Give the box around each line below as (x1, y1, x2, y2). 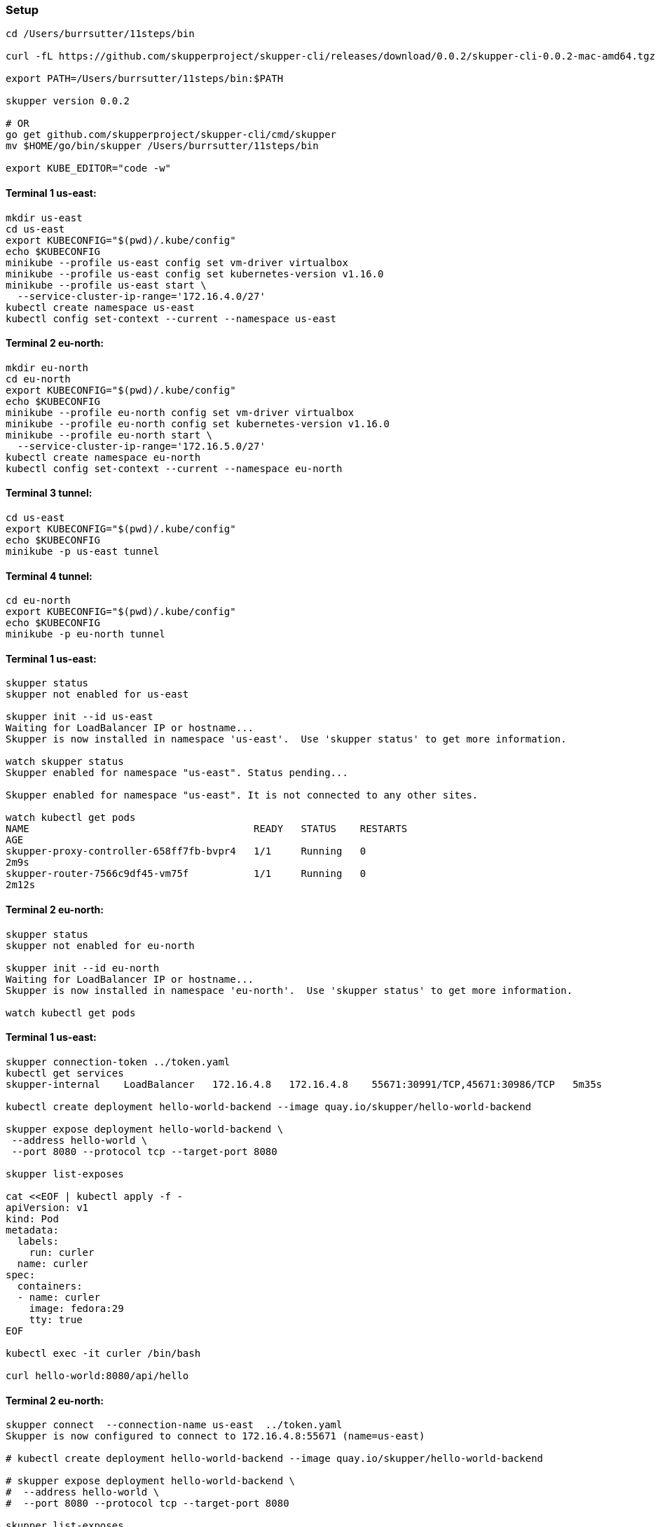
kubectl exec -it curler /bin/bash (6, 1347, 201, 1359)
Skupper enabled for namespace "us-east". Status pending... (6, 767, 348, 779)
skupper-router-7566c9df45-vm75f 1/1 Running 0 (6, 868, 366, 880)
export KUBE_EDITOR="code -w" (6, 163, 172, 174)
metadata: (6, 1224, 59, 1236)
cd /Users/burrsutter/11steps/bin (6, 28, 195, 40)
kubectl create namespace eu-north (6, 451, 201, 463)
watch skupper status (6, 756, 124, 768)
